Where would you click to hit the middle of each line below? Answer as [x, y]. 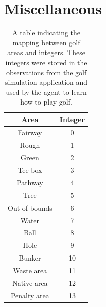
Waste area [30, 270]
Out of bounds [30, 207]
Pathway [30, 183]
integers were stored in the [46, 62]
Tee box [30, 170]
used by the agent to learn [46, 92]
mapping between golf [46, 42]
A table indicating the [46, 33]
